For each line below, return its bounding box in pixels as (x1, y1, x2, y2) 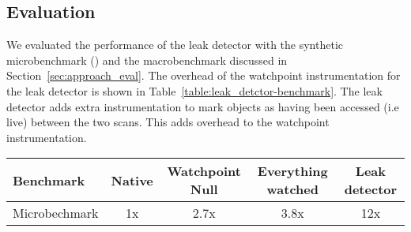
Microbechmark (13, 204, 99, 223)
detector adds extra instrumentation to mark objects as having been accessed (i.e (6, 98, 399, 114)
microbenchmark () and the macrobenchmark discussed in (6, 51, 288, 68)
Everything (257, 162, 328, 181)
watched (266, 180, 319, 199)
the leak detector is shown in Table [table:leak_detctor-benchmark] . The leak (6, 82, 383, 99)
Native (111, 170, 153, 189)
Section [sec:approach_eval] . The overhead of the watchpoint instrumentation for (6, 67, 401, 84)
